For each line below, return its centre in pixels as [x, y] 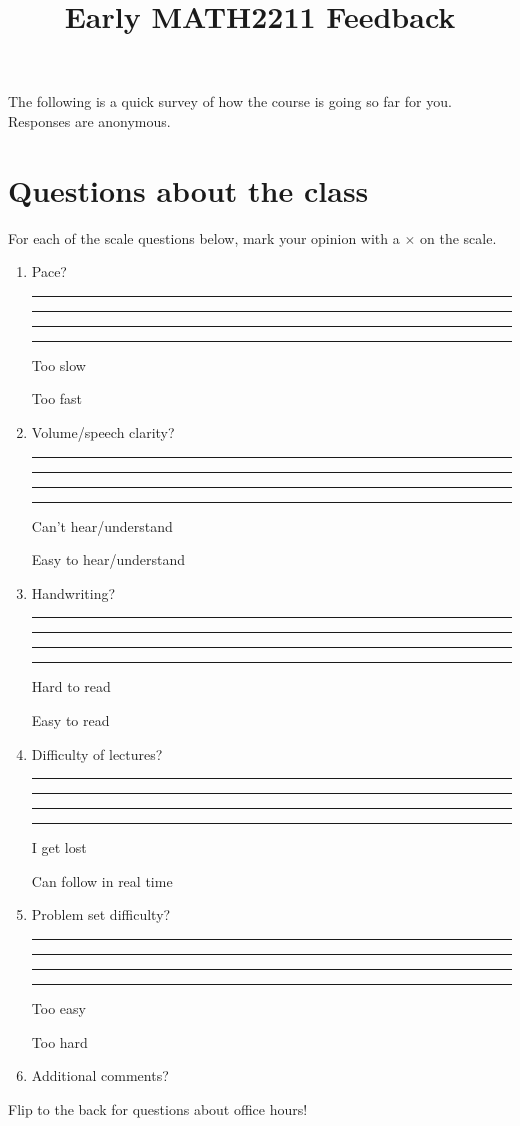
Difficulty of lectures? [97, 753]
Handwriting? [73, 592]
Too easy [58, 1008]
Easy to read [70, 720]
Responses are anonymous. [89, 120]
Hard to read [71, 686]
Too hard [59, 1041]
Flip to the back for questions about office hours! [158, 1108]
